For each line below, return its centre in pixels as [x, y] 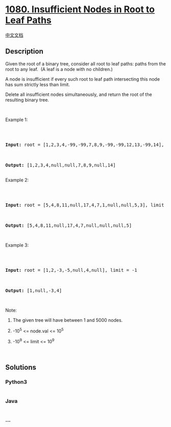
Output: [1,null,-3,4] [34, 290]
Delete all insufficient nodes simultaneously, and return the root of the [79, 94]
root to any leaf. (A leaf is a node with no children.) [59, 69]
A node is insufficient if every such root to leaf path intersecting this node [82, 79]
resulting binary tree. [27, 100]
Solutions [21, 367]
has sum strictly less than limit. [38, 84]
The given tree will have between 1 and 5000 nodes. [68, 320]
